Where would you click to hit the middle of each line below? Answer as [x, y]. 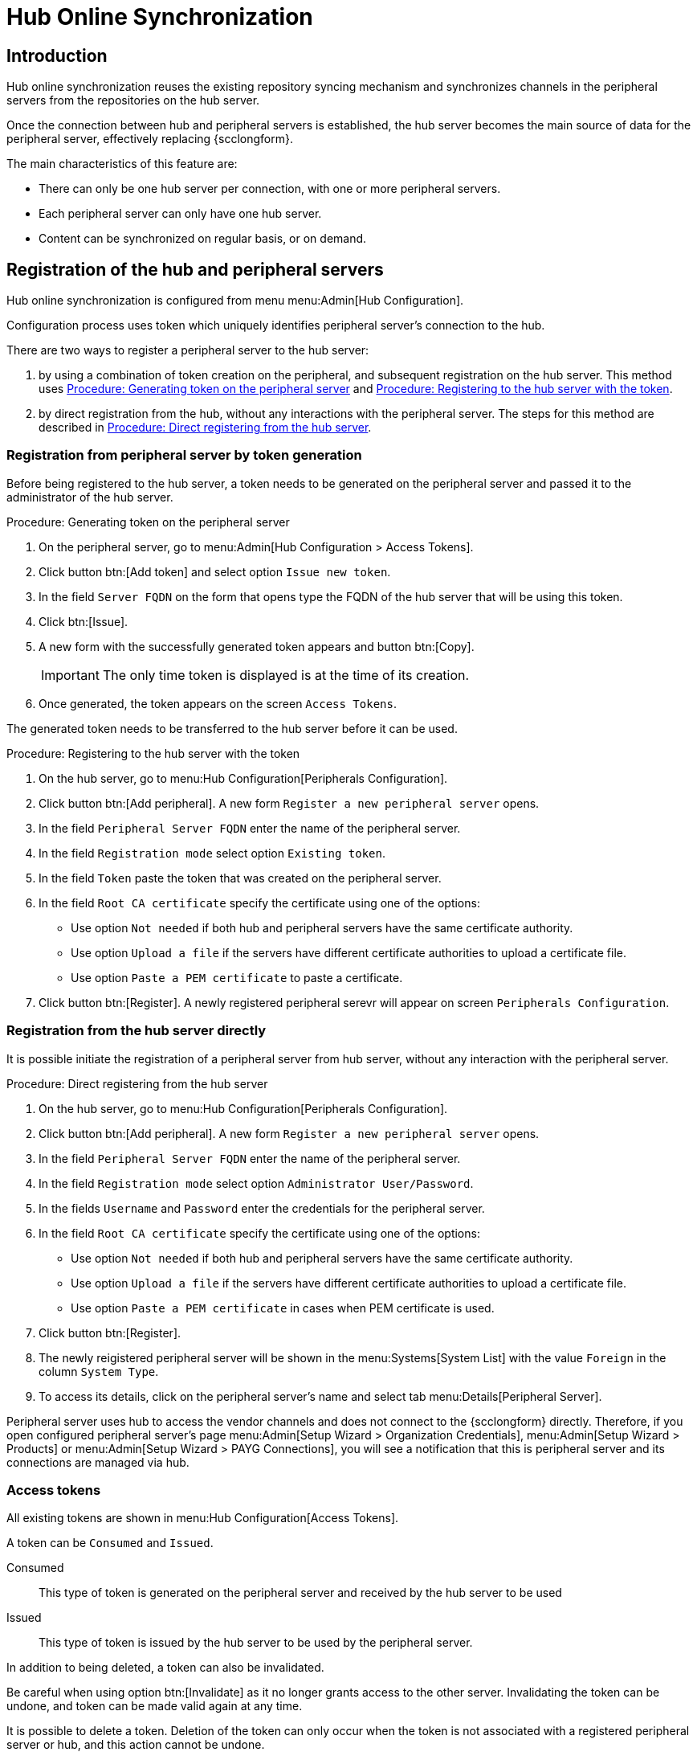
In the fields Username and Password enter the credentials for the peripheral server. [262, 1208]
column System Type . [99, 1371]
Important [70, 675]
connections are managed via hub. [98, 1462]
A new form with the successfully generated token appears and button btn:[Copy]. [257, 646]
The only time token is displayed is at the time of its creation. [286, 675]
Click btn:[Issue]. [84, 621]
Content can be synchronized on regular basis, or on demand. [203, 239]
